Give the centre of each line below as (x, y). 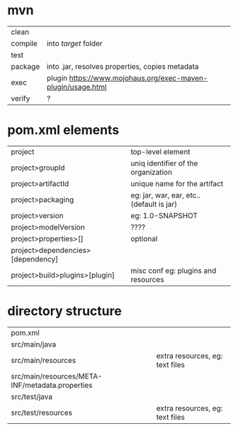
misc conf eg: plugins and (174, 271)
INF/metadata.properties (52, 385)
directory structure (64, 311)
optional (144, 239)
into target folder (74, 43)
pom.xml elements (63, 130)
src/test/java (32, 396)
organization (151, 172)
